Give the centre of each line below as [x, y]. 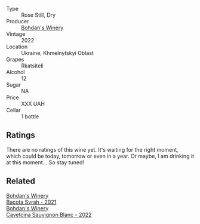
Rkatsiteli [32, 66]
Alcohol [16, 72]
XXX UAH [33, 104]
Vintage [16, 34]
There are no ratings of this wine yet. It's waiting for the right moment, [93, 149]
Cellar [13, 110]
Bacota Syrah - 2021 [31, 202]
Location [17, 47]
